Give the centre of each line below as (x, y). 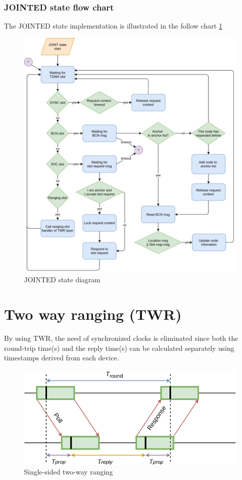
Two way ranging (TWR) (93, 314)
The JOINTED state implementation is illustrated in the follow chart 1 (113, 26)
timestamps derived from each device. (62, 358)
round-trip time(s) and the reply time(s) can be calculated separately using (119, 348)
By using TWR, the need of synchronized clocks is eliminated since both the (121, 338)
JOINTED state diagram (62, 280)
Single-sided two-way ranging (68, 472)
